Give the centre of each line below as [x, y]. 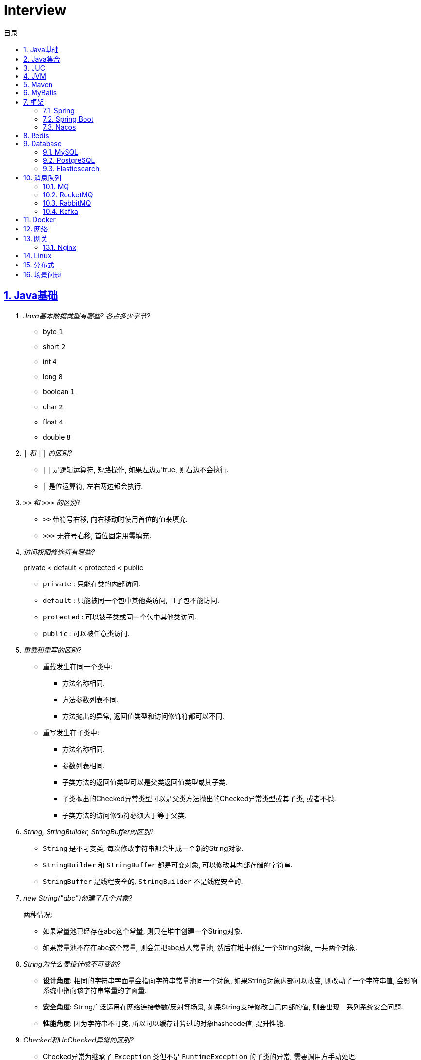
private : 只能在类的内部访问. [92, 583]
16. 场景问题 [42, 274]
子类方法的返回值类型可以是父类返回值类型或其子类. [145, 782]
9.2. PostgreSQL [69, 160]
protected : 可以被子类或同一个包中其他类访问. [119, 617]
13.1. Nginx [59, 247]
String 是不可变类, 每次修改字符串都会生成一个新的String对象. [143, 848]
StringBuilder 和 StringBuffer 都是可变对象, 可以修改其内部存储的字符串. [168, 865]
